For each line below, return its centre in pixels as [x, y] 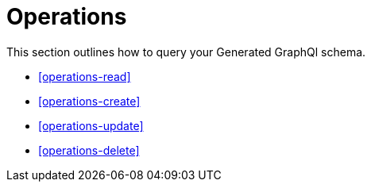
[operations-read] [85, 76]
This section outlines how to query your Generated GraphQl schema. [186, 52]
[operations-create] [89, 101]
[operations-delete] [89, 150]
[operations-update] [91, 125]
